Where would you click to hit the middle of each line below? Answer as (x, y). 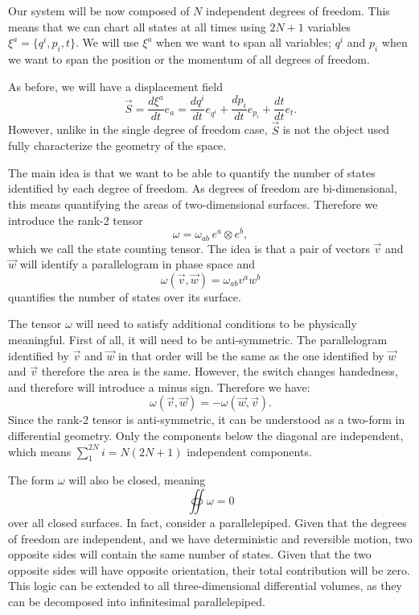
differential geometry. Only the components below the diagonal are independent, (206, 435)
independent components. (249, 451)
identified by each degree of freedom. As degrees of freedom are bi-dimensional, (203, 188)
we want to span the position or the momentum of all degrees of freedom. (189, 58)
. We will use (107, 42)
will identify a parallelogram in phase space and (137, 264)
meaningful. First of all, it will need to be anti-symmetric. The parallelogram (198, 339)
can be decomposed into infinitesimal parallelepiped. (137, 601)
